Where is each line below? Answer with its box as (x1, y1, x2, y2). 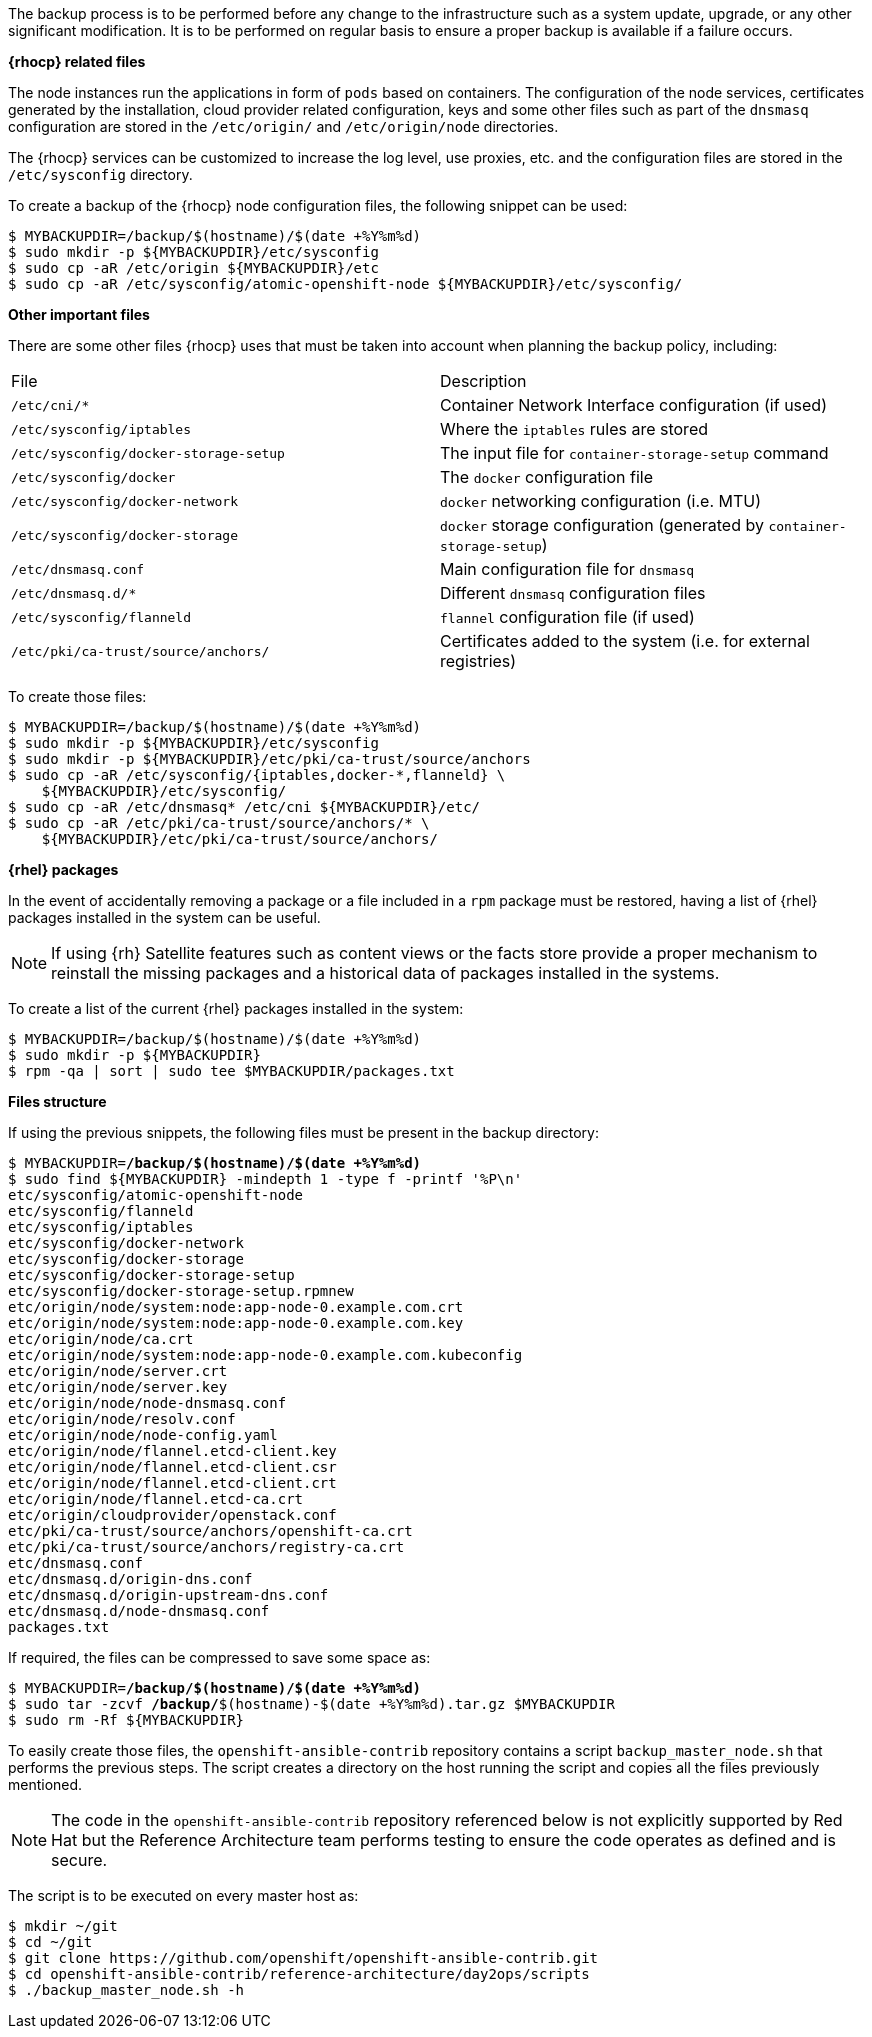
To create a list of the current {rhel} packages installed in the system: (8, 1000, 464, 1017)
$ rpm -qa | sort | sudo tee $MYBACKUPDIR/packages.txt (8, 1063, 455, 1079)
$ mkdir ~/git (8, 1918, 118, 1934)
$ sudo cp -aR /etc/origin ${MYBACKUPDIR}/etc (8, 260, 379, 276)
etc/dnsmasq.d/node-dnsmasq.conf (8, 1603, 270, 1619)
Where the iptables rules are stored (440, 419, 708, 439)
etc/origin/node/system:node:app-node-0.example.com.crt (8, 1299, 464, 1315)
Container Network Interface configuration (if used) (440, 395, 827, 415)
